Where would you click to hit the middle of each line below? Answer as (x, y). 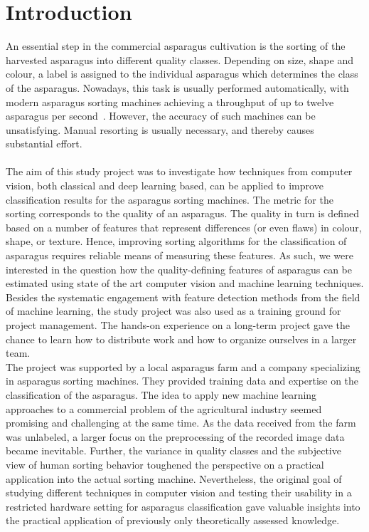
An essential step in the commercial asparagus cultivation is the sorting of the (176, 46)
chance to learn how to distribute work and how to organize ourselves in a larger (181, 339)
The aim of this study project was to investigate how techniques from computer (179, 171)
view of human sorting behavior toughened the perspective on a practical (165, 464)
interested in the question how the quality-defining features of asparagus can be (179, 269)
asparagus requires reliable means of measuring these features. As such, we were (180, 255)
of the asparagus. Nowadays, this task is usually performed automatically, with (177, 87)
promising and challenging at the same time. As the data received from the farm (181, 423)
